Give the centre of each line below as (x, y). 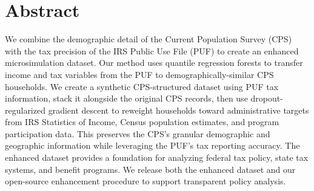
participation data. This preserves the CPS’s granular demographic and (138, 133)
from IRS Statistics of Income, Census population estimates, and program (142, 122)
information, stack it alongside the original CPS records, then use (126, 98)
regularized (25, 110)
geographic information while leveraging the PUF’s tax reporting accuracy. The (152, 145)
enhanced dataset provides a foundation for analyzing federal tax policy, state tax (157, 157)
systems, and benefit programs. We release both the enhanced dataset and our (150, 169)
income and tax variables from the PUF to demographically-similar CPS (139, 74)
